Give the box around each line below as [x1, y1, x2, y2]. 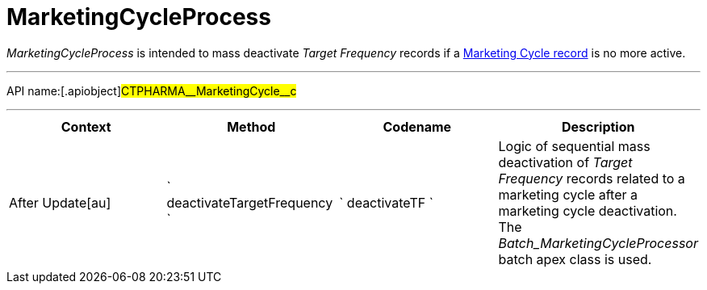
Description [562, 118, 635, 135]
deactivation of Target [498, 153, 633, 170]
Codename [383, 118, 452, 135]
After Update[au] [9, 194, 111, 211]
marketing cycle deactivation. [498, 202, 677, 219]
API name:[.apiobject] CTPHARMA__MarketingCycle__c [6, 83, 297, 98]
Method [227, 118, 276, 135]
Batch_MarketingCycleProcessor [498, 234, 698, 251]
